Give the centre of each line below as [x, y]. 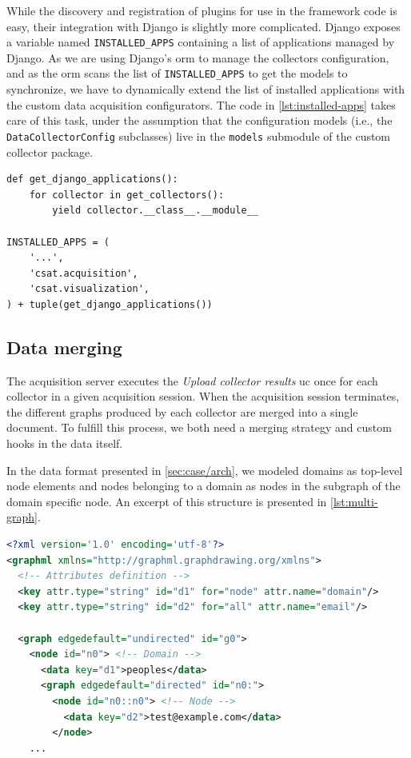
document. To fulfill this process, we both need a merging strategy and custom [199, 427]
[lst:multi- [354, 501]
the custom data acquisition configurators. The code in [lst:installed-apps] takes [201, 104]
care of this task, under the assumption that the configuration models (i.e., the [200, 120]
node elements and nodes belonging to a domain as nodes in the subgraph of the [204, 486]
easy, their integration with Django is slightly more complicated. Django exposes [204, 26]
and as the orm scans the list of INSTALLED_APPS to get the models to [177, 73]
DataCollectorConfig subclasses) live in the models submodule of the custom [199, 136]
